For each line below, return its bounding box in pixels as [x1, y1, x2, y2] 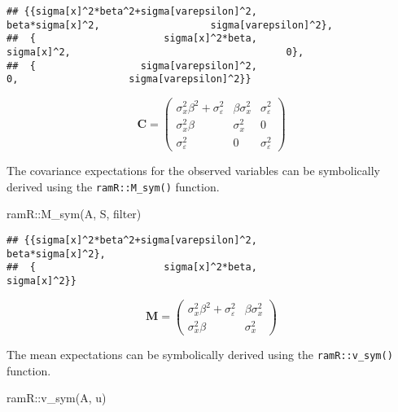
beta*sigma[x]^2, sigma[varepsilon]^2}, [7, 19, 333, 31]
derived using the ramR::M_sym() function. [7, 178, 220, 195]
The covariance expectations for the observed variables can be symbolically [7, 162, 380, 179]
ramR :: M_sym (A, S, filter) [7, 205, 142, 222]
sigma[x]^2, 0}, [7, 46, 304, 58]
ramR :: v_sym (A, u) [7, 389, 107, 406]
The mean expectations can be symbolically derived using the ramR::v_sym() [7, 346, 393, 363]
